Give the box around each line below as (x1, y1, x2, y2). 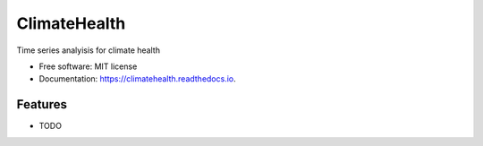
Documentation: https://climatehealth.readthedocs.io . (38, 73, 236, 84)
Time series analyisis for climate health (16, 45, 161, 56)
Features (16, 97, 67, 112)
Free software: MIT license (38, 61, 138, 72)
